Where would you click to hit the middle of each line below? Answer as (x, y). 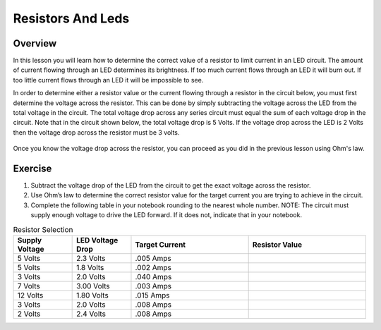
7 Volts (29, 286)
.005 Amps (153, 259)
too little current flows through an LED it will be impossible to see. (108, 80)
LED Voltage (97, 240)
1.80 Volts (92, 295)
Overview (35, 43)
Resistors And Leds (71, 18)
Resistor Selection (43, 229)
